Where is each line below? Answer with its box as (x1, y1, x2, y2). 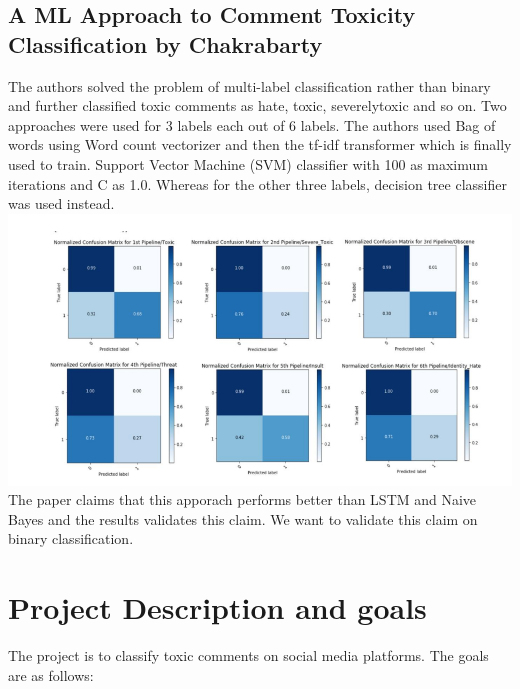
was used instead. (8, 193, 115, 214)
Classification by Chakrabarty (8, 28, 323, 59)
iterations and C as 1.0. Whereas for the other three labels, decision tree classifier (8, 173, 507, 194)
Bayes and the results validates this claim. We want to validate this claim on (8, 508, 478, 529)
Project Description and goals (8, 587, 427, 628)
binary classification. (8, 528, 134, 549)
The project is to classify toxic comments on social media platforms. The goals (8, 645, 489, 666)
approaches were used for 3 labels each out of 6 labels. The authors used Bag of (8, 114, 496, 135)
